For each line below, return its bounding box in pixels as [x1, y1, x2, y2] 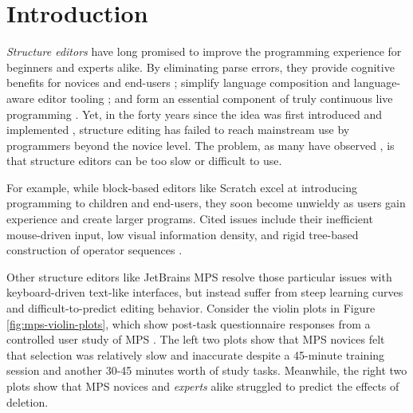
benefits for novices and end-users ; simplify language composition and [6, 74, 351, 91]
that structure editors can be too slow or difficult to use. [6, 152, 282, 169]
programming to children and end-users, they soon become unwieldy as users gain [6, 195, 406, 211]
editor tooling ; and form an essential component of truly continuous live [37, 89, 393, 106]
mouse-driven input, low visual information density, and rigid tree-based [6, 226, 359, 242]
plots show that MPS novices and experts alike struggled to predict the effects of [6, 378, 399, 394]
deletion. [6, 393, 49, 410]
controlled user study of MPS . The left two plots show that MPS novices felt [6, 331, 385, 348]
